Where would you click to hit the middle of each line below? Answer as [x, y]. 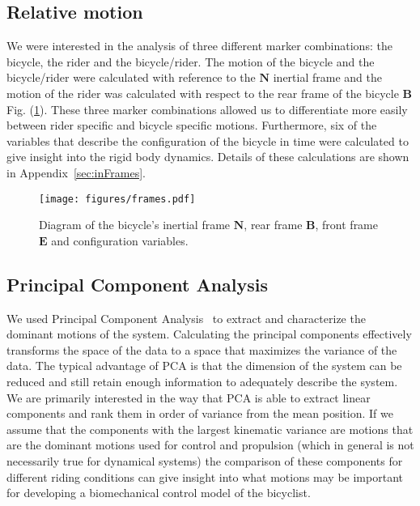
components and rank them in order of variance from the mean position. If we [200, 413]
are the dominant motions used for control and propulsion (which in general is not [210, 445]
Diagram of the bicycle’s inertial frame [135, 225]
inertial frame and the [327, 77]
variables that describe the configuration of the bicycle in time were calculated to [208, 140]
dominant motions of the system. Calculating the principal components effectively [209, 334]
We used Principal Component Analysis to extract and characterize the [186, 318]
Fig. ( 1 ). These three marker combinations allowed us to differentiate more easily [207, 109]
